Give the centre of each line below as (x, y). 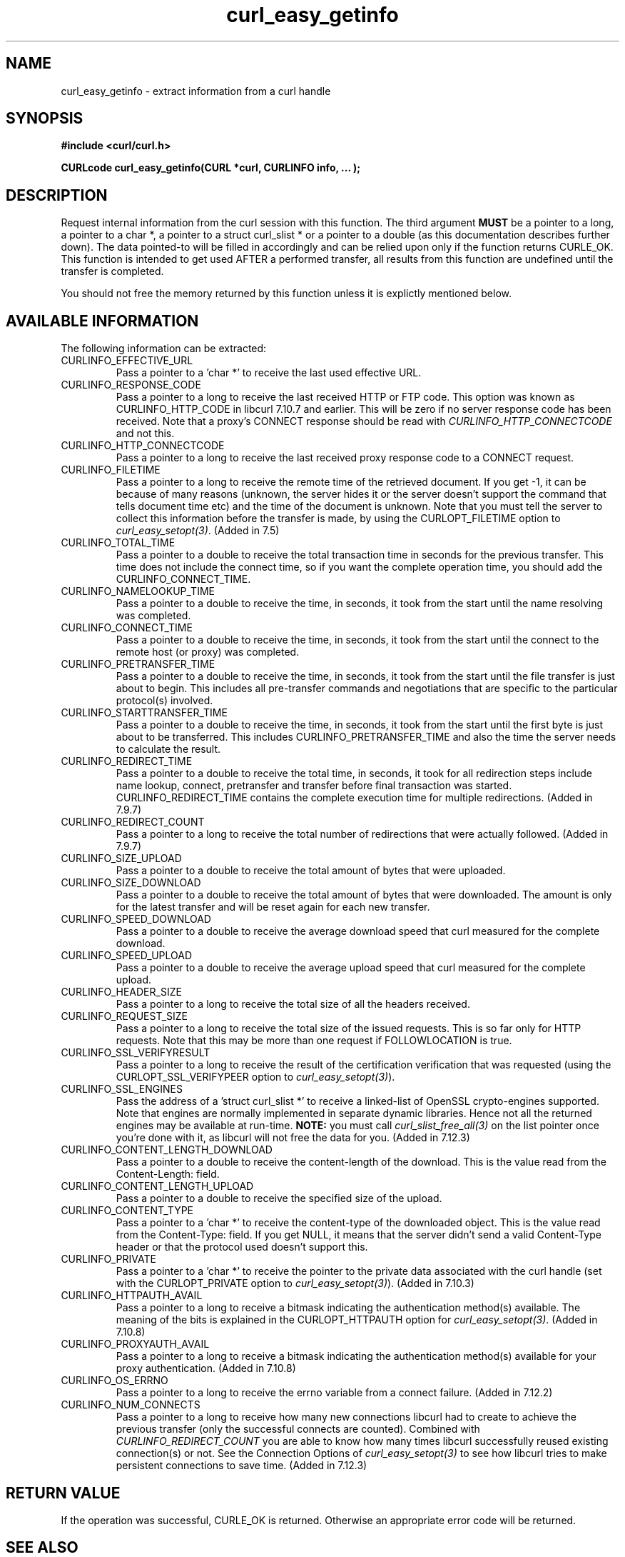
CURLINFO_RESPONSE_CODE (131, 385)
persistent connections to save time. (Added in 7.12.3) (242, 1466)
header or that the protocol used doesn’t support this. (242, 1247)
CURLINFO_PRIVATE (108, 1259)
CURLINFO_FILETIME (111, 470)
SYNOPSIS (45, 119)
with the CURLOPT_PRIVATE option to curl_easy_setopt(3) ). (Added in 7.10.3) (295, 1283)
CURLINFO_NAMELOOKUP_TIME (138, 591)
